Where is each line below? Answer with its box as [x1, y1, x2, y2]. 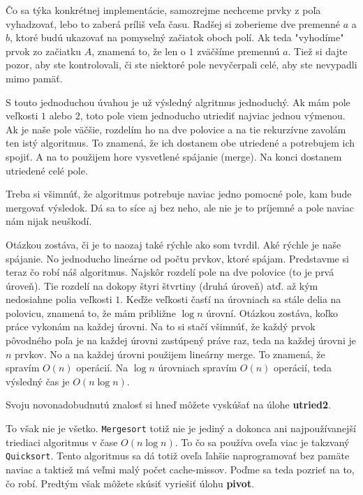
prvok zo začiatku [6, 43, 82, 58]
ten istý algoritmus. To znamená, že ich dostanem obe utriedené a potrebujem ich [6, 135, 355, 150]
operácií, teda [274, 360, 332, 375]
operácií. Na [76, 360, 128, 375]
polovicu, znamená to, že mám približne [6, 305, 176, 320]
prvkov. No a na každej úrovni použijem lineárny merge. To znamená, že [15, 346, 325, 361]
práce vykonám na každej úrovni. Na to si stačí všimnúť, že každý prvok [6, 319, 316, 334]
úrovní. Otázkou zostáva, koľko [206, 305, 338, 320]
